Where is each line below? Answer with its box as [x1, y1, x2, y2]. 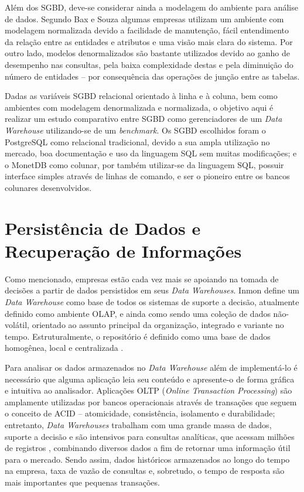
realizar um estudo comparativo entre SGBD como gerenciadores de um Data [5, 112, 282, 125]
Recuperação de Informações [5, 238, 242, 262]
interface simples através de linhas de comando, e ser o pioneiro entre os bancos [5, 170, 290, 182]
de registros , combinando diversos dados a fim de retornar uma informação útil [5, 442, 291, 454]
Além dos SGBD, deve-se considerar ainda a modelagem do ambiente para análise [5, 1, 298, 13]
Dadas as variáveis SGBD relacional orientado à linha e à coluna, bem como [5, 90, 278, 102]
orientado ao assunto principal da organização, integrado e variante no [32, 319, 284, 331]
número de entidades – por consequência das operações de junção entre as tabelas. [5, 70, 300, 82]
